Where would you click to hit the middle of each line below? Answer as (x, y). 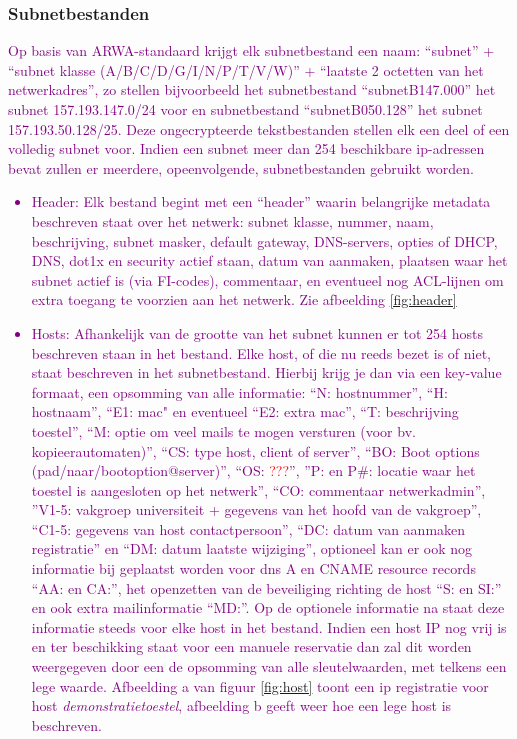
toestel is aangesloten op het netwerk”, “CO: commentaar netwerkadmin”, (258, 489)
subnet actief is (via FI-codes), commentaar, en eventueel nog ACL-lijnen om (267, 279)
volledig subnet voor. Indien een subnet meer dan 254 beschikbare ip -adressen (246, 148)
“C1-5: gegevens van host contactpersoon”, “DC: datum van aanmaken (248, 528)
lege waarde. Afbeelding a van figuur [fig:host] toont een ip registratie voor (260, 685)
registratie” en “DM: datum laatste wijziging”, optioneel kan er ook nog (252, 548)
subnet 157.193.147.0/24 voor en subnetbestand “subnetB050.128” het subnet (245, 109)
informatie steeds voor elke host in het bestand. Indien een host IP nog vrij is (269, 626)
